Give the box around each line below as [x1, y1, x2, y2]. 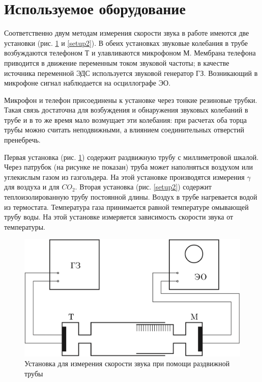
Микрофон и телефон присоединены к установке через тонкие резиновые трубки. [4, 94, 257, 105]
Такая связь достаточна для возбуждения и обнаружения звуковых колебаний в [4, 104, 248, 115]
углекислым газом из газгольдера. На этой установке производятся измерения [4, 171, 245, 182]
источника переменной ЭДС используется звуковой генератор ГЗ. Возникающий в [4, 67, 258, 78]
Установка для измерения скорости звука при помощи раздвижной [24, 358, 230, 369]
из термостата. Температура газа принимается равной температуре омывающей [4, 201, 249, 212]
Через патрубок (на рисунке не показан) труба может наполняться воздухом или [4, 161, 253, 172]
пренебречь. [4, 134, 41, 145]
